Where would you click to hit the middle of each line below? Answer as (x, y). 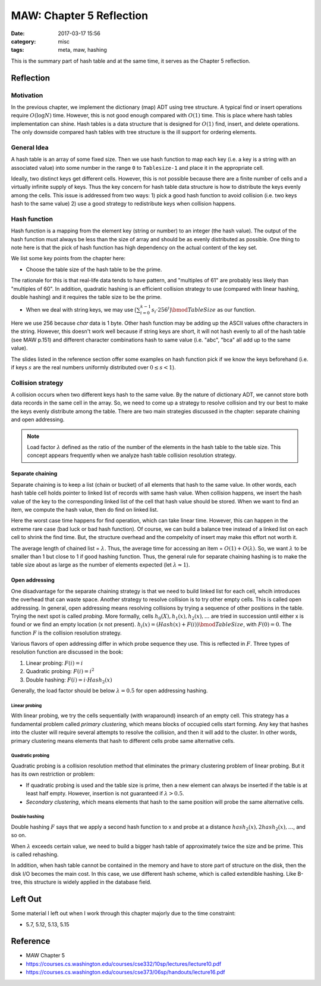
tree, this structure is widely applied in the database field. (81, 882)
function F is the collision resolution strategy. (66, 633)
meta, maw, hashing (82, 50)
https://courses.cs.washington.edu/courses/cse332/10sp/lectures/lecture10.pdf (124, 964)
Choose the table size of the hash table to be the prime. (94, 269)
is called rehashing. (35, 854)
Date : (18, 33)
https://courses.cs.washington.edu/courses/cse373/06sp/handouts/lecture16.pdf (125, 972)
